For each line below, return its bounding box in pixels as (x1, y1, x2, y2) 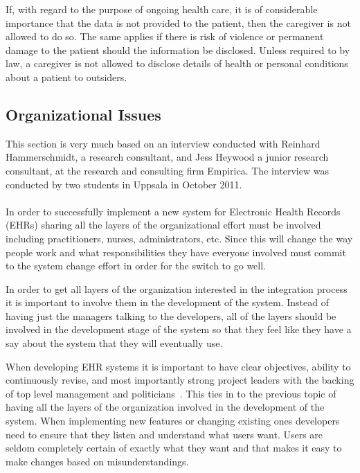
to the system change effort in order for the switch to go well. (6, 258, 266, 273)
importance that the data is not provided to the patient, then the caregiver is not (6, 15, 351, 30)
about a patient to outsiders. (6, 69, 127, 84)
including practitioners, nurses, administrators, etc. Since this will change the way (6, 231, 353, 245)
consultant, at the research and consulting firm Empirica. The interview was (6, 163, 329, 177)
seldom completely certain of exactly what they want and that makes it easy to (6, 440, 342, 455)
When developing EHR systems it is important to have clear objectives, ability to (6, 359, 351, 373)
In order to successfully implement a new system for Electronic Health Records (6, 204, 341, 218)
